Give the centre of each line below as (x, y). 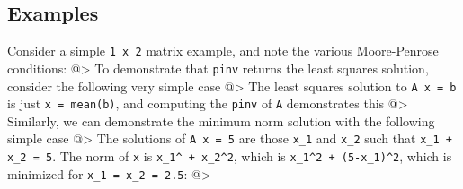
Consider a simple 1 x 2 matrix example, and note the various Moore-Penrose (223, 51)
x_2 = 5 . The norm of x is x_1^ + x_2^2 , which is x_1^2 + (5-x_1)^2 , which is (230, 156)
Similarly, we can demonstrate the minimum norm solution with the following (221, 120)
